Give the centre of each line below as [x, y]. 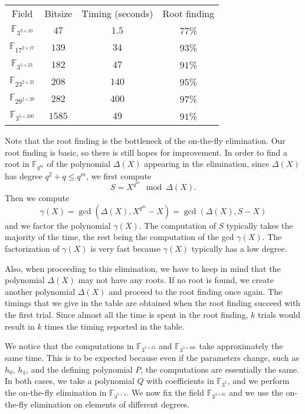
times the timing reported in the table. [114, 326]
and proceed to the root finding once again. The [196, 291]
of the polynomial [79, 164]
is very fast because [126, 249]
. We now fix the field [165, 392]
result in [20, 326]
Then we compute [37, 198]
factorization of [32, 249]
